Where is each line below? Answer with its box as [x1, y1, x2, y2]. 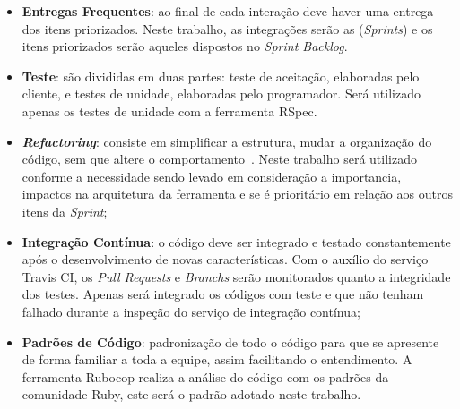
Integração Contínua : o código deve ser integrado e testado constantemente [22, 232, 451, 251]
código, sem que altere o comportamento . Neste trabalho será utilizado [22, 149, 417, 168]
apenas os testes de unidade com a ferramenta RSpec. [22, 101, 317, 120]
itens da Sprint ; [22, 201, 108, 220]
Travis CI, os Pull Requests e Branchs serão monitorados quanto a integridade [22, 267, 451, 285]
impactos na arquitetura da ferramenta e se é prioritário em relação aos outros [22, 184, 453, 203]
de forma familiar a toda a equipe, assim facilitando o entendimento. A [22, 350, 412, 369]
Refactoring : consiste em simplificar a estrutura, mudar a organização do [22, 132, 432, 150]
